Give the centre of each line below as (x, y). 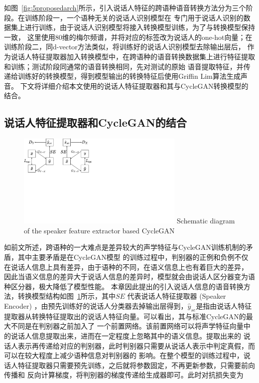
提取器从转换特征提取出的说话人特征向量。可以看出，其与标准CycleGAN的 (125, 316)
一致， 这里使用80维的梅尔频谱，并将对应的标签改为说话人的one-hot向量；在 (128, 37)
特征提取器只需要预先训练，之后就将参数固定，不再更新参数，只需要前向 (136, 365)
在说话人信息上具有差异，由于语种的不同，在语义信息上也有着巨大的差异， (126, 267)
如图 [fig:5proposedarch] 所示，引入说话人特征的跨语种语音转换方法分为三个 (125, 7)
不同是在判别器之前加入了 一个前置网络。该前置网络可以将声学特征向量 (127, 326)
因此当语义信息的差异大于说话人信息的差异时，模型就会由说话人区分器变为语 (129, 277)
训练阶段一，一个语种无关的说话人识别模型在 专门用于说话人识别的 (134, 17)
